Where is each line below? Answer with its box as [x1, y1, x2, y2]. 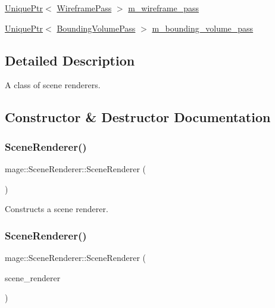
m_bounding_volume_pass [152, 21, 254, 34]
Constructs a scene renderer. [5, 203, 108, 215]
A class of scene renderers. [5, 79, 101, 91]
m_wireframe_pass [128, 2, 199, 14]
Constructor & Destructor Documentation [5, 108, 271, 126]
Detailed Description [5, 51, 135, 69]
